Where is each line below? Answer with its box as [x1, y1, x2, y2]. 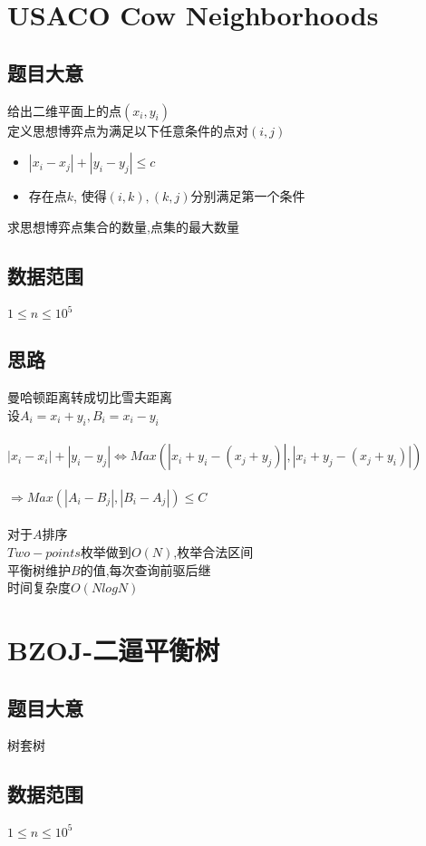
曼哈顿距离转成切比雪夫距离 [7, 388, 172, 407]
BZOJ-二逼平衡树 [7, 631, 220, 668]
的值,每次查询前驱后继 [80, 560, 211, 579]
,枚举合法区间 [173, 543, 254, 562]
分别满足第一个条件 [190, 187, 305, 206]
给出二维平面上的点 [7, 101, 121, 120]
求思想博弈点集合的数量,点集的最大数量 [7, 216, 239, 236]
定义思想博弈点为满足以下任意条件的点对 [7, 120, 248, 139]
